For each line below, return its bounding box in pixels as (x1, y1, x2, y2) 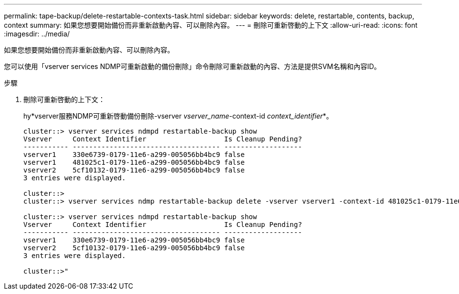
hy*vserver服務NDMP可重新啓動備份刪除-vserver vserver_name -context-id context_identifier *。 (23, 112, 333, 120)
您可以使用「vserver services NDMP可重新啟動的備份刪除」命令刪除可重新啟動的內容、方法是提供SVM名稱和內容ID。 (4, 62, 381, 70)
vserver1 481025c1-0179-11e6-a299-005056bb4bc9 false (23, 158, 245, 166)
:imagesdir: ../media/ (4, 30, 70, 38)
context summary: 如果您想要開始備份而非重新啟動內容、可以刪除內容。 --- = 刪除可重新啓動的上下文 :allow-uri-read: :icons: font (4, 21, 418, 29)
